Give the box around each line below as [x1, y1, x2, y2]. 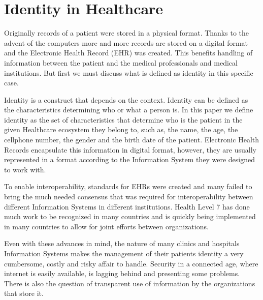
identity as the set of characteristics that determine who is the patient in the [4, 114, 243, 125]
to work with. [4, 164, 46, 174]
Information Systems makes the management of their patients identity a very [4, 248, 244, 258]
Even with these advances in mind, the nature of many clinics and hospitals [4, 238, 240, 249]
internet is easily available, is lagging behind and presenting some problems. [4, 268, 240, 279]
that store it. [4, 288, 44, 298]
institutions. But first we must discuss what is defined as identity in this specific [4, 67, 253, 78]
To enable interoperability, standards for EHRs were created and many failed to [4, 181, 252, 192]
